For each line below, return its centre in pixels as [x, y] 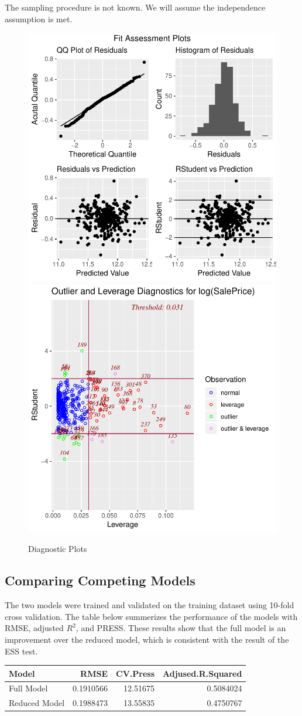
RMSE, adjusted [34, 628]
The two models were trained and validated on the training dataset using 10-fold [150, 605]
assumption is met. [39, 18]
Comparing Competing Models [100, 580]
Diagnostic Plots [58, 549]
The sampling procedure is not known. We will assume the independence [135, 7]
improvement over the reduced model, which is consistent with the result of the [147, 639]
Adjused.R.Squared [203, 673]
